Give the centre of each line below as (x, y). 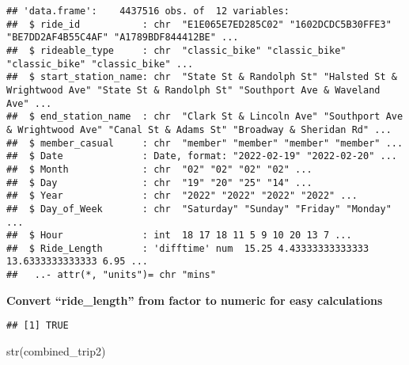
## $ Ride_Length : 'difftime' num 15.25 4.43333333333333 (188, 248)
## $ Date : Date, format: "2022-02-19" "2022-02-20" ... (202, 156)
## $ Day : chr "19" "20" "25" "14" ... (159, 182)
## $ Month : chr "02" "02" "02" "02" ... (159, 169)
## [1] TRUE (38, 326)
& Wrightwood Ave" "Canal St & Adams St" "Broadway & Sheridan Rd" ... (199, 129)
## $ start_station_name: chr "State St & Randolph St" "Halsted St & (202, 77)
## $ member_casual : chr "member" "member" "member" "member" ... (205, 143)
